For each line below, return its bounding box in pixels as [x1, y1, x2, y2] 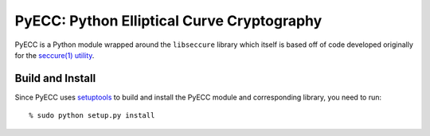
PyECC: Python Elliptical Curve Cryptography [14, 12, 322, 29]
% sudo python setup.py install [29, 111, 155, 120]
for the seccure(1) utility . [14, 50, 95, 60]
